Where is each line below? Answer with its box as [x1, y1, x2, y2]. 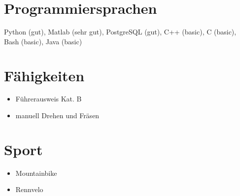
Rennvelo [15, 184, 43, 195]
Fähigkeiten [4, 65, 85, 85]
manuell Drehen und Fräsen [15, 110, 100, 121]
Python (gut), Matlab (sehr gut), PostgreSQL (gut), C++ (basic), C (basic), [4, 27, 237, 37]
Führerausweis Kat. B [15, 94, 82, 104]
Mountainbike [15, 167, 57, 178]
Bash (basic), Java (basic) [4, 36, 82, 46]
